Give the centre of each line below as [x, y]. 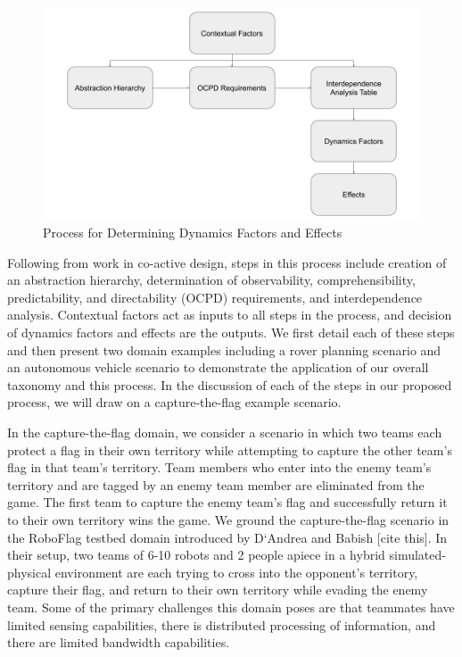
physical [29, 572]
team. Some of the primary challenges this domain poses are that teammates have [231, 607]
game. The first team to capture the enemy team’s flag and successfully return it [227, 502]
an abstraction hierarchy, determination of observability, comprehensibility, [211, 280]
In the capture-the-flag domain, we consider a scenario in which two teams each [225, 432]
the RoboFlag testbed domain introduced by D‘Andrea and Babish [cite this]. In [227, 537]
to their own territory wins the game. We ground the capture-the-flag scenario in [228, 520]
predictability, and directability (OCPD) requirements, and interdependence [215, 297]
